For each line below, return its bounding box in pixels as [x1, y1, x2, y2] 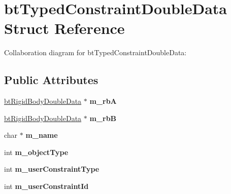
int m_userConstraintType [4, 164, 100, 174]
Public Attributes [4, 72, 98, 88]
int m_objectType [4, 146, 69, 157]
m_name [25, 130, 58, 140]
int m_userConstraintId [4, 181, 89, 191]
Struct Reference [4, 18, 125, 38]
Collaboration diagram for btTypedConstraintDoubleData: [4, 47, 187, 58]
